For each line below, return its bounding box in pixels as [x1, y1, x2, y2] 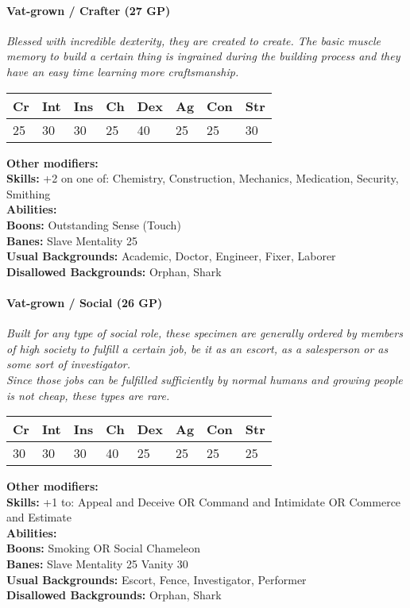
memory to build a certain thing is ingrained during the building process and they [6, 48, 400, 64]
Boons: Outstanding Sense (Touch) [6, 216, 181, 233]
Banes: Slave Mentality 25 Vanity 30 [6, 556, 188, 572]
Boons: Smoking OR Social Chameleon [6, 540, 200, 556]
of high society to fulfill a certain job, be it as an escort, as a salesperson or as [6, 340, 389, 356]
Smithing [6, 185, 51, 202]
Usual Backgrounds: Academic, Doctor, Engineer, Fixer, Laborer [6, 248, 336, 264]
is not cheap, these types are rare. [6, 387, 170, 403]
